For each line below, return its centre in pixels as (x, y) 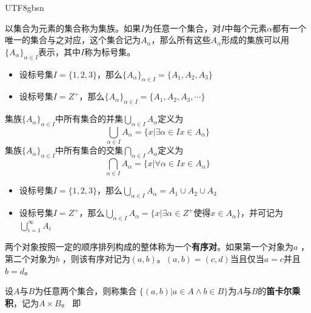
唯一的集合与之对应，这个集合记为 (73, 40)
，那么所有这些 (181, 40)
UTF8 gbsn (25, 7)
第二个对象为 (30, 258)
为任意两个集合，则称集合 (86, 291)
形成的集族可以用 (256, 40)
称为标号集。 (110, 51)
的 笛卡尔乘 (279, 291)
